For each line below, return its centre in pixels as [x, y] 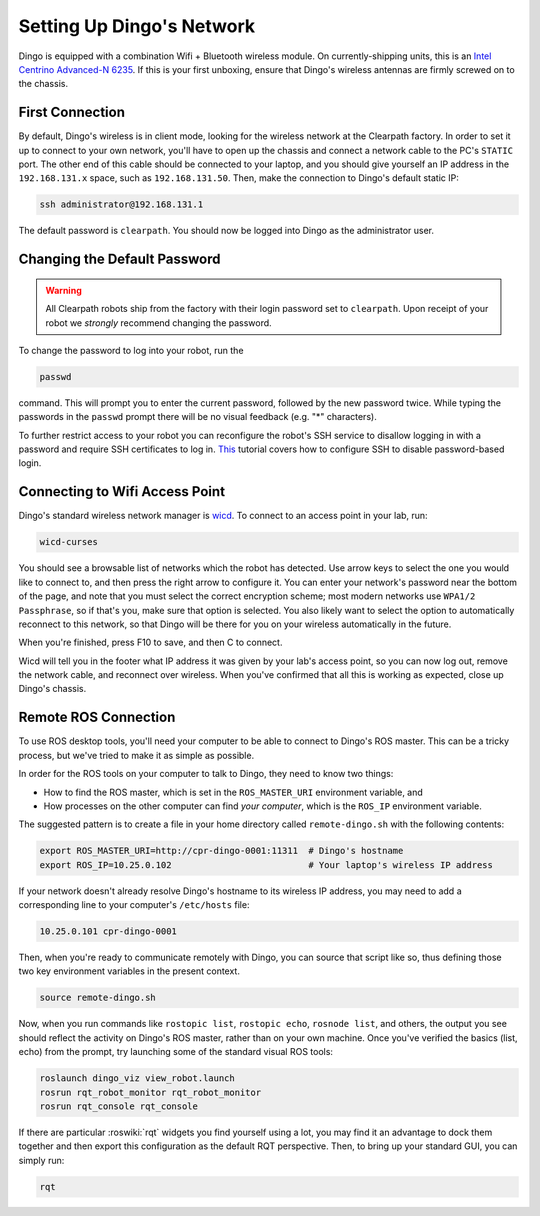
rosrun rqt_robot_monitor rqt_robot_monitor [150, 1092]
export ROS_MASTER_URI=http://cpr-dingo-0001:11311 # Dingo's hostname [221, 851]
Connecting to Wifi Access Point [121, 491]
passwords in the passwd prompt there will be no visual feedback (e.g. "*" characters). [197, 417]
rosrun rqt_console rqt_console [119, 1106]
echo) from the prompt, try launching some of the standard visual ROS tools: [176, 1052]
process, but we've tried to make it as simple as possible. [136, 755]
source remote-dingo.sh [98, 998]
